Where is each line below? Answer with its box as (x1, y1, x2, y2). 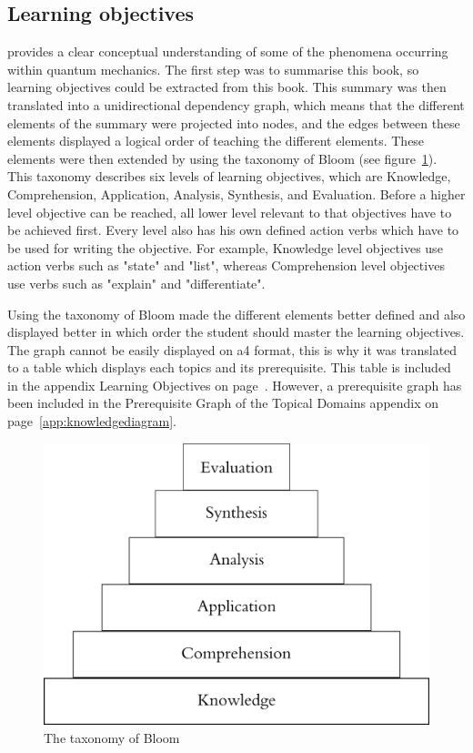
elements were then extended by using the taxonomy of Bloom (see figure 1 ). (7, 148, 438, 168)
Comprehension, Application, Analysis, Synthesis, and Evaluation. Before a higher (7, 184, 466, 203)
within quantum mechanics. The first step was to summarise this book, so (7, 59, 419, 78)
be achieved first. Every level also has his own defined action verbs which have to (7, 220, 459, 239)
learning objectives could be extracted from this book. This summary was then (7, 77, 447, 97)
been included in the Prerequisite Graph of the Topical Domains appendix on (7, 393, 439, 412)
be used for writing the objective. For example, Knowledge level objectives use (7, 238, 443, 257)
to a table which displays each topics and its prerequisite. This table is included (7, 358, 451, 377)
